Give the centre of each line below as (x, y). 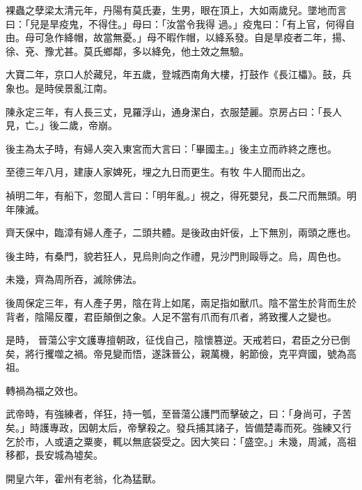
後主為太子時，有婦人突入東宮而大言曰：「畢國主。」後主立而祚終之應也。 (171, 148)
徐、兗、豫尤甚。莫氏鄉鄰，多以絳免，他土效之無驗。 (127, 51)
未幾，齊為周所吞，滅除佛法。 (74, 279)
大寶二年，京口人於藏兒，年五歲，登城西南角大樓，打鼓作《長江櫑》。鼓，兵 (179, 74)
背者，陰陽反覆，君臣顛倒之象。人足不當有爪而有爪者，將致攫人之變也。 (171, 316)
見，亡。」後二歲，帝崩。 (62, 125)
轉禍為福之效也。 (45, 390)
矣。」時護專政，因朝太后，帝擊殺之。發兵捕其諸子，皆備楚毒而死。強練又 (174, 428)
